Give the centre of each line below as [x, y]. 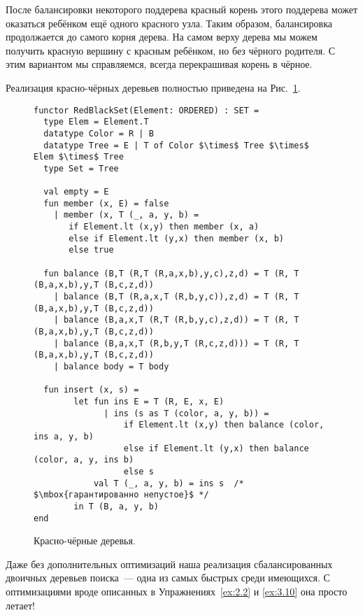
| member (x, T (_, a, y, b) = [126, 215]
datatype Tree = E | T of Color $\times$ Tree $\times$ [176, 145]
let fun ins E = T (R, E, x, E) [149, 401]
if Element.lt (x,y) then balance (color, [224, 425]
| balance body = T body [111, 367]
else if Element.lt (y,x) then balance [216, 448]
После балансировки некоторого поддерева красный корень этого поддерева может [182, 9]
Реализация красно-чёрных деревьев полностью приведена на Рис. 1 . [153, 87]
